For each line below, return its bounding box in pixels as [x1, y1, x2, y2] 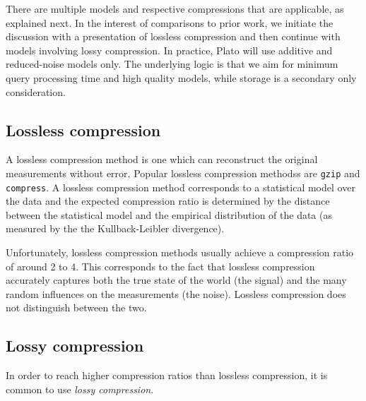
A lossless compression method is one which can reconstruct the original [6, 152, 318, 167]
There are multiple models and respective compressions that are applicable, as [6, 1, 344, 16]
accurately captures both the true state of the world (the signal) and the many [6, 273, 347, 287]
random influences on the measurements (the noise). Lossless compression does [6, 286, 346, 301]
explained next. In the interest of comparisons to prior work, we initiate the [6, 15, 333, 30]
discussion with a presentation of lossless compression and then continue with [6, 29, 341, 44]
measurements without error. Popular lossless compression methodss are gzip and [6, 165, 360, 180]
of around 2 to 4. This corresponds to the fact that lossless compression [6, 258, 315, 273]
